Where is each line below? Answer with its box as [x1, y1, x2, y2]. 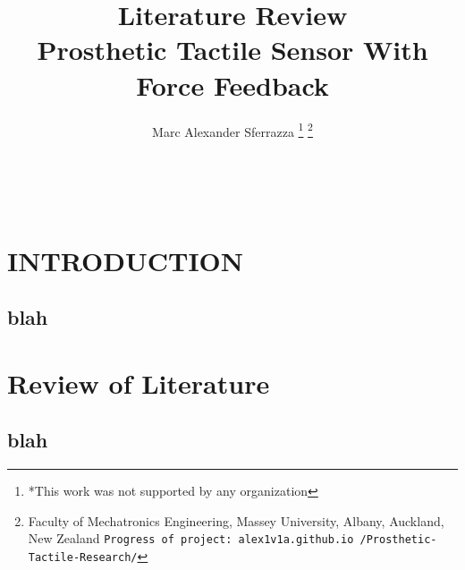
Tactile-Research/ [28, 550, 138, 564]
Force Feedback [136, 66, 329, 103]
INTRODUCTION [7, 242, 244, 278]
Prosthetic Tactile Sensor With [37, 31, 428, 68]
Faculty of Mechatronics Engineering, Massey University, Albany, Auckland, [28, 511, 444, 530]
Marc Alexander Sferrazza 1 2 [152, 119, 313, 140]
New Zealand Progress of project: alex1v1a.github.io [28, 529, 354, 548]
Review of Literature [7, 364, 270, 401]
